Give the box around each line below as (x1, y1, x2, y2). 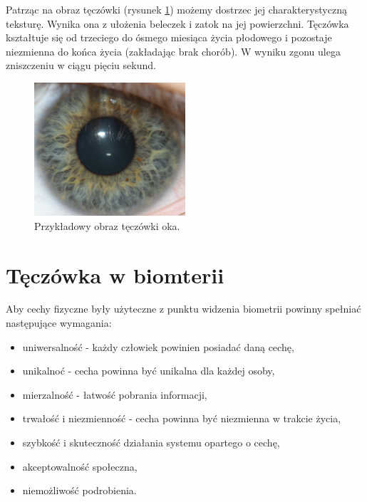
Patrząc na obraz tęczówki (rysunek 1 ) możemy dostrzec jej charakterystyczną (6, 2, 347, 16)
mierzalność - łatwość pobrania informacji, (22, 387, 207, 402)
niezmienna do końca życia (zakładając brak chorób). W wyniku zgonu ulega (6, 43, 341, 58)
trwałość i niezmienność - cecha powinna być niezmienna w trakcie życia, (22, 411, 341, 426)
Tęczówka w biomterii (6, 260, 224, 289)
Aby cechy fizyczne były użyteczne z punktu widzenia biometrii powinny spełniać (6, 301, 361, 316)
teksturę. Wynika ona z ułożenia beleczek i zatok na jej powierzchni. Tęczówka (6, 16, 349, 31)
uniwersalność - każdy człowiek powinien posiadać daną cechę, (22, 339, 294, 354)
